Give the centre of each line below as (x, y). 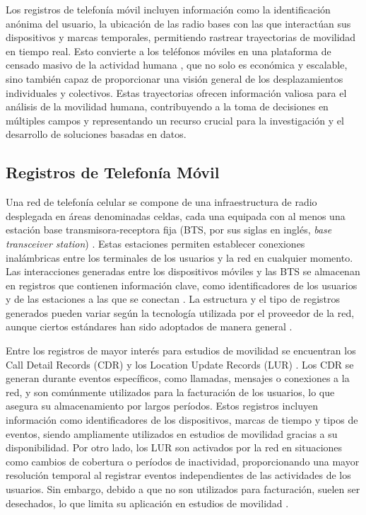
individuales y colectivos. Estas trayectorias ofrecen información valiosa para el (176, 92)
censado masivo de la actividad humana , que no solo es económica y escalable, (177, 65)
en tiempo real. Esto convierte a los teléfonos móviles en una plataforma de (169, 51)
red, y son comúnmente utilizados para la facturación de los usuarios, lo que (170, 392)
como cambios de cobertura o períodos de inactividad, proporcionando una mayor (183, 461)
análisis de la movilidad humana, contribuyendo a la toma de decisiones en (167, 106)
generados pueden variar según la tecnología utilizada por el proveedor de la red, (180, 312)
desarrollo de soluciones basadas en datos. (96, 134)
